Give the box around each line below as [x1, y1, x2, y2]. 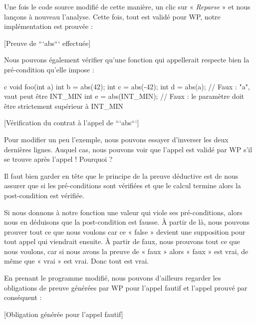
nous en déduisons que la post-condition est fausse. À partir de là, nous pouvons [4, 217, 250, 227]
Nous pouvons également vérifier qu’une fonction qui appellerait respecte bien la [4, 54, 250, 65]
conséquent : [4, 292, 42, 303]
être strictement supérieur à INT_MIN [4, 100, 124, 111]
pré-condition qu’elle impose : [4, 64, 94, 74]
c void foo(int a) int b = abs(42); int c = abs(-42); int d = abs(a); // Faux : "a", [4, 81, 250, 91]
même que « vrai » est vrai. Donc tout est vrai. [4, 256, 149, 266]
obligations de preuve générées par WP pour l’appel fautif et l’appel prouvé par [4, 282, 248, 293]
